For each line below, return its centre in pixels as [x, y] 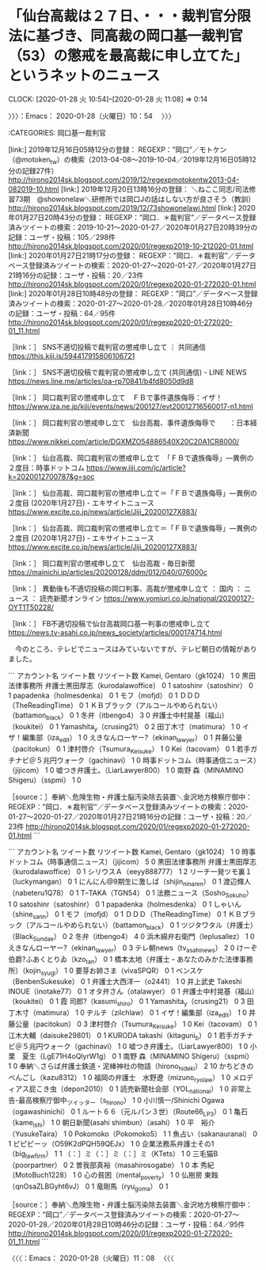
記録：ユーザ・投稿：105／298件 [62, 237]
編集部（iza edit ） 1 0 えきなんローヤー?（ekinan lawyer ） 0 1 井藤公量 [132, 739]
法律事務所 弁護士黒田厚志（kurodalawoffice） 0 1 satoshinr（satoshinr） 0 [131, 685]
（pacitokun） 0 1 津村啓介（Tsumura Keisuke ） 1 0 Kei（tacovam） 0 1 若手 [129, 750]
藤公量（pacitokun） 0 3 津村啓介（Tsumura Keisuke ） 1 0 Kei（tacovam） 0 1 [133, 1025]
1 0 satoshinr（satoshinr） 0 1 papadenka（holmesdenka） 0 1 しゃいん [125, 904]
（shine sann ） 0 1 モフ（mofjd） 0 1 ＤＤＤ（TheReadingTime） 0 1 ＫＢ [125, 915]
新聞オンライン [78, 598]
